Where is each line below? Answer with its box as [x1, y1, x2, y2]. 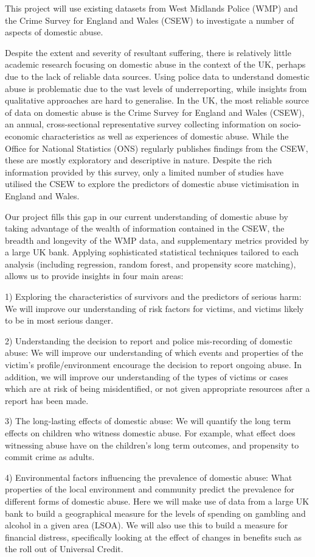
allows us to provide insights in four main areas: [5, 269, 184, 282]
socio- [280, 118, 302, 130]
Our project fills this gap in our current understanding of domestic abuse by [5, 210, 288, 222]
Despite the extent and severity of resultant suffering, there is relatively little [5, 46, 291, 59]
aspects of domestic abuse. [5, 26, 103, 38]
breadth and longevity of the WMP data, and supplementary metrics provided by [5, 233, 309, 246]
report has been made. [5, 394, 89, 406]
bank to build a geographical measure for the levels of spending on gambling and [5, 506, 306, 519]
